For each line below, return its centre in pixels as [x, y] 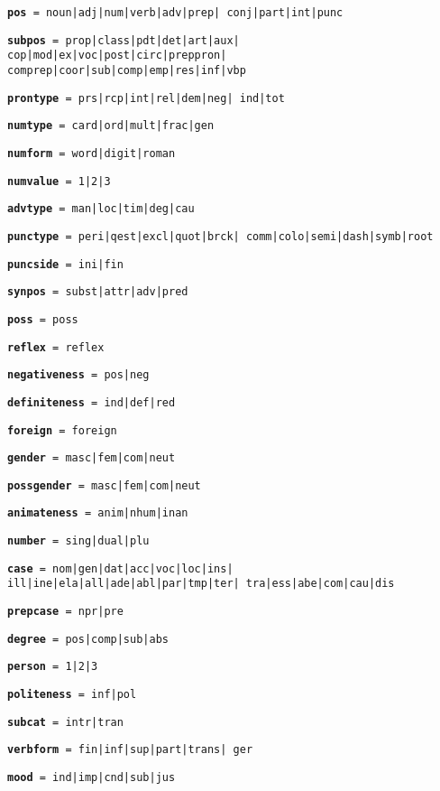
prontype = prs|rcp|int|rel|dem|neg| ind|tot [146, 98]
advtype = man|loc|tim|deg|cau [101, 209]
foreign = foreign [62, 430]
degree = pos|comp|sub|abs [88, 639]
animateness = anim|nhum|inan [98, 513]
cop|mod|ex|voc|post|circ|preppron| [117, 56]
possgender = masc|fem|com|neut [104, 485]
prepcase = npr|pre [65, 612]
